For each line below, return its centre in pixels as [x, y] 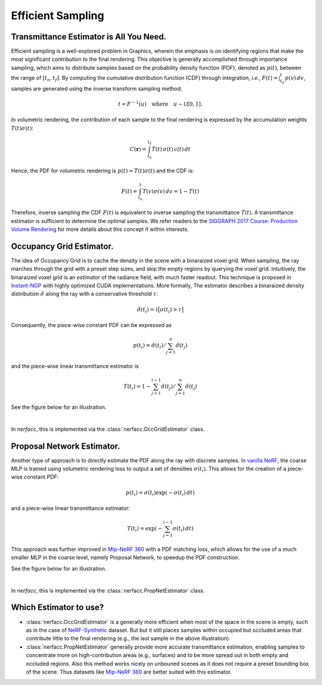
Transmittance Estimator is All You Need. [89, 37]
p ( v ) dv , [295, 78]
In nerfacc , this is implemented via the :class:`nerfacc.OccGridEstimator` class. [108, 429]
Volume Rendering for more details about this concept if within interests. [100, 229]
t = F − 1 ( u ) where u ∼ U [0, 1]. [160, 104]
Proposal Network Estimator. [66, 446]
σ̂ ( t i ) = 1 [147, 310]
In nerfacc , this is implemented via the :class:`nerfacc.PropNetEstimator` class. [108, 590]
